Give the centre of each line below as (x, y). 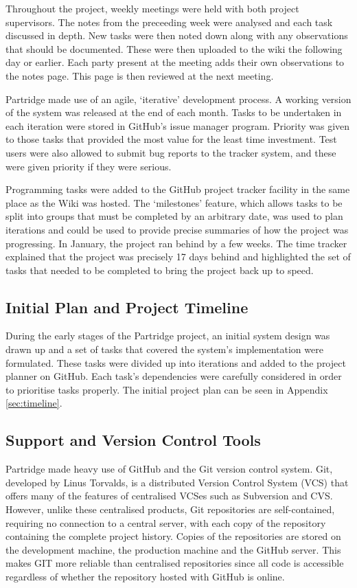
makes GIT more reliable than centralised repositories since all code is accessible (175, 563)
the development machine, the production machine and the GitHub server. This (173, 549)
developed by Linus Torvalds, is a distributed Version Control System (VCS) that (177, 482)
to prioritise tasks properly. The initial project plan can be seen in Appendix (167, 389)
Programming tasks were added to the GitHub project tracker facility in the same (178, 189)
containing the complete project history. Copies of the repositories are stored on (173, 536)
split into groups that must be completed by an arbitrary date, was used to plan (174, 216)
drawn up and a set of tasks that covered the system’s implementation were (164, 349)
